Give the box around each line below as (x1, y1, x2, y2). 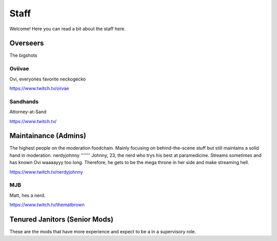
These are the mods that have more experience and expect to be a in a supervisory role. (9, 229, 196, 235)
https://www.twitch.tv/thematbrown (9, 202, 85, 208)
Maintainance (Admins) (9, 131, 87, 140)
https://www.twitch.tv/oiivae (9, 85, 69, 91)
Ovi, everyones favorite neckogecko (9, 76, 86, 82)
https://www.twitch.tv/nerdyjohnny (9, 169, 83, 175)
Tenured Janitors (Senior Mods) (9, 215, 114, 224)
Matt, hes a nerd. (9, 192, 46, 198)
